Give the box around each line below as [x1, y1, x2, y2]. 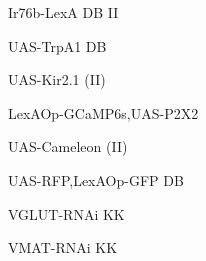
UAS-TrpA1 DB [8, 35, 107, 56]
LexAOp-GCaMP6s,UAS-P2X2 [8, 102, 199, 123]
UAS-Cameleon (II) [8, 136, 128, 157]
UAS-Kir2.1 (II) [8, 69, 106, 90]
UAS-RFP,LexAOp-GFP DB [8, 169, 184, 190]
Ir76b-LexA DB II [8, 2, 119, 22]
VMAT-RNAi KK [8, 237, 118, 258]
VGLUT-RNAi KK [8, 203, 125, 224]
